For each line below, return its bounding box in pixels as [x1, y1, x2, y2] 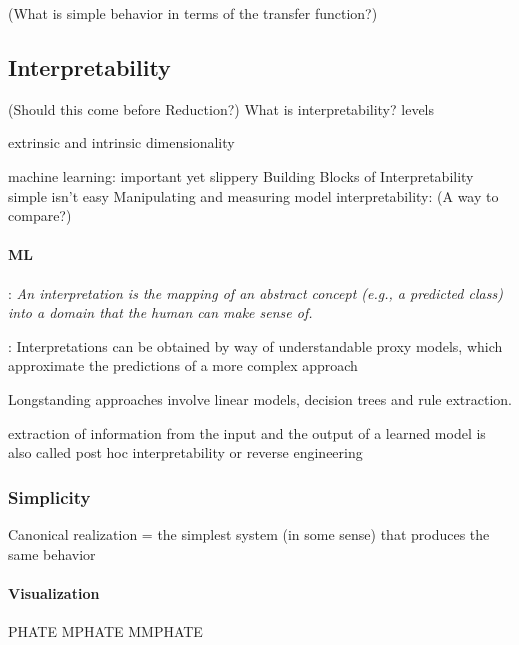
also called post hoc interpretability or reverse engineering [8, 442, 363, 463]
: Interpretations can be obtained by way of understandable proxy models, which [8, 335, 503, 356]
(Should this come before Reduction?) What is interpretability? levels [8, 98, 435, 119]
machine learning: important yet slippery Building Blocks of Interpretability [8, 165, 474, 186]
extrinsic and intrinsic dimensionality [8, 132, 235, 153]
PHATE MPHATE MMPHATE [8, 620, 203, 641]
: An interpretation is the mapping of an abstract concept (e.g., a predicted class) [8, 282, 503, 303]
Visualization [8, 582, 100, 603]
